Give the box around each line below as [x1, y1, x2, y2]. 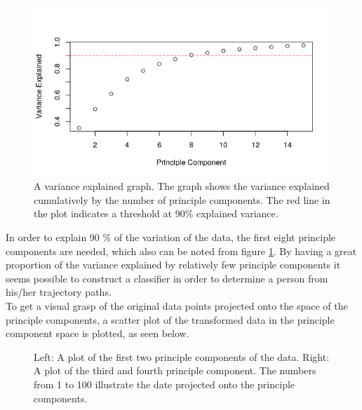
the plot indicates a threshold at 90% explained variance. [34, 206, 279, 221]
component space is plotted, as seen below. [6, 326, 189, 341]
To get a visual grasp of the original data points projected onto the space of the [6, 299, 348, 313]
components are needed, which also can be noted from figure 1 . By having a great [6, 243, 357, 258]
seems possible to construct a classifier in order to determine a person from [6, 271, 328, 285]
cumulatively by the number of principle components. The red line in [34, 192, 330, 207]
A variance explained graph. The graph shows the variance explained [34, 179, 330, 193]
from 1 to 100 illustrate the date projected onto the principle [34, 377, 295, 391]
